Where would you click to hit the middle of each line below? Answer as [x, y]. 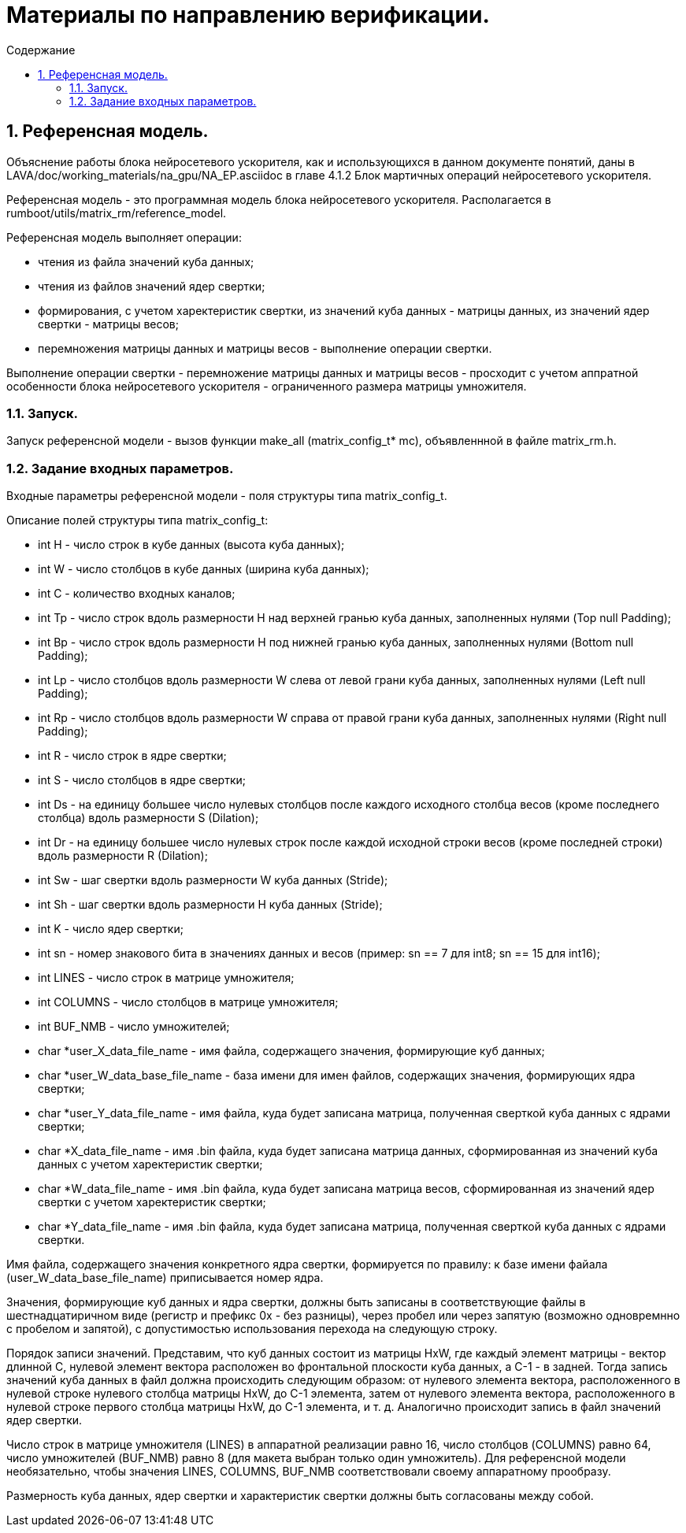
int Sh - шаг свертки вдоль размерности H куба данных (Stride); [210, 905]
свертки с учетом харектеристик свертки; [152, 1202]
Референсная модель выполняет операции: [124, 237]
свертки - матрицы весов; [108, 324]
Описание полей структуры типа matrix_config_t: [137, 520]
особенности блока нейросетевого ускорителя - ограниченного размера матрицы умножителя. [267, 386]
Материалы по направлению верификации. [248, 15]
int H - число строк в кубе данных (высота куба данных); [191, 545]
